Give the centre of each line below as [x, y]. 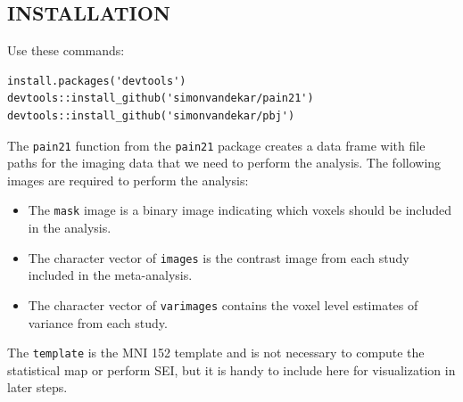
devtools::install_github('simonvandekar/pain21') [161, 98]
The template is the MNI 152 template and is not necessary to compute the [216, 353]
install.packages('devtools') [97, 81]
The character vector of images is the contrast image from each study [219, 257]
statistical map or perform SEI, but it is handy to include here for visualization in [231, 369]
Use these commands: [66, 50]
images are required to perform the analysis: [128, 180]
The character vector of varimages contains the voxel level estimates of [223, 304]
